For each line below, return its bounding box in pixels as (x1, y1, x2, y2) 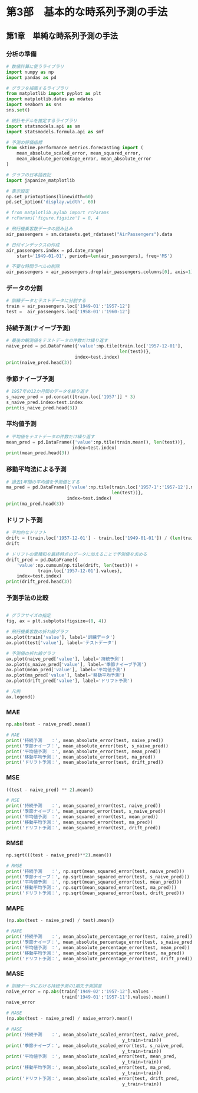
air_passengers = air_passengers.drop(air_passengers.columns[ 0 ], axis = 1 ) (6, 269, 194, 275)
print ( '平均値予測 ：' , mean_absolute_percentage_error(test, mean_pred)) (6, 944, 190, 950)
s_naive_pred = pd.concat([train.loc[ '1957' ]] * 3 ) (6, 393, 136, 400)
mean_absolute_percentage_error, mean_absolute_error (16, 156, 151, 162)
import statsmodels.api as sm (6, 123, 81, 129)
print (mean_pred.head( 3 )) (6, 450, 70, 456)
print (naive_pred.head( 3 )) (6, 359, 72, 366)
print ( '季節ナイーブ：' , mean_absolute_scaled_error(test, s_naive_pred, (6, 1042, 184, 1049)
